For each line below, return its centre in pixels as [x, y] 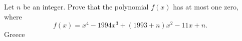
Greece [15, 34]
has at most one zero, [206, 6]
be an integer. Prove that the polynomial [86, 6]
